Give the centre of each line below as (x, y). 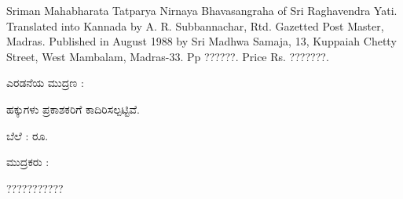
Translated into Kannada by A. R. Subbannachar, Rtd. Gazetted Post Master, (195, 25)
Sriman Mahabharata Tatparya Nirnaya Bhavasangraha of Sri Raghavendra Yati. (202, 10)
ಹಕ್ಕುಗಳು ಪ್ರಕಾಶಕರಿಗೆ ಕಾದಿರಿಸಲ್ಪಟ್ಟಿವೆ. (73, 109)
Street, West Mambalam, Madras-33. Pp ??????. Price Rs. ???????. (168, 56)
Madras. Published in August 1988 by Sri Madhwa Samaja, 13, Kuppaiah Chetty (201, 41)
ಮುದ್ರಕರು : (28, 162)
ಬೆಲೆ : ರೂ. (27, 135)
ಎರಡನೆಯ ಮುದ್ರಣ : (45, 83)
